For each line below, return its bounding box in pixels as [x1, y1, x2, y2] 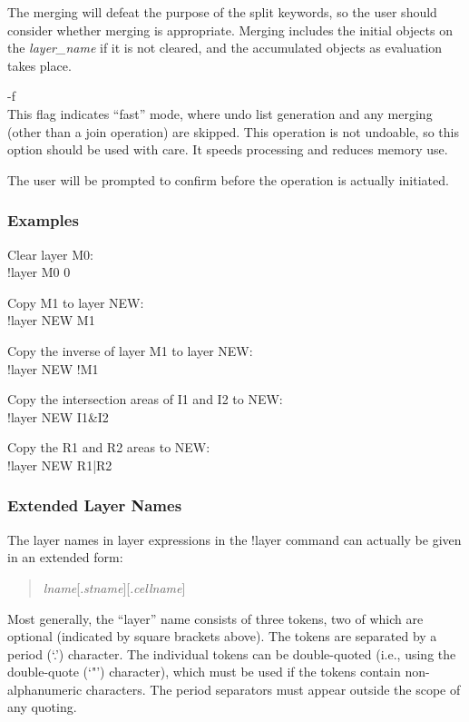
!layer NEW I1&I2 [7, 407, 109, 426]
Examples [7, 209, 79, 232]
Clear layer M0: [7, 244, 93, 263]
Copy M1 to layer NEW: [7, 292, 144, 312]
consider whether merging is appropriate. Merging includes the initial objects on [7, 20, 453, 39]
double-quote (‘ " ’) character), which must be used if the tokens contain [7, 662, 401, 681]
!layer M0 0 [7, 262, 71, 282]
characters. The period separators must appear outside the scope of [85, 679, 461, 698]
